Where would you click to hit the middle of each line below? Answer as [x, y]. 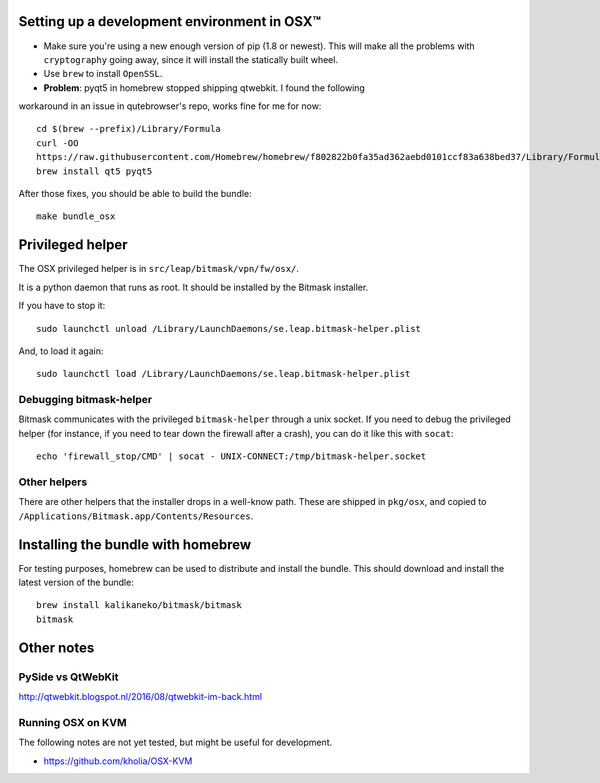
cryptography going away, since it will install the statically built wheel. [191, 59]
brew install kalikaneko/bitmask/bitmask [139, 605]
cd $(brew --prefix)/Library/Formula [129, 129]
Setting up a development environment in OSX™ [170, 21]
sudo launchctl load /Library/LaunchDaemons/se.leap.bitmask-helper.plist [223, 374]
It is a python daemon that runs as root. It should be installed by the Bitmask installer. [193, 287]
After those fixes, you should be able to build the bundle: [135, 194]
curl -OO [57, 143]
